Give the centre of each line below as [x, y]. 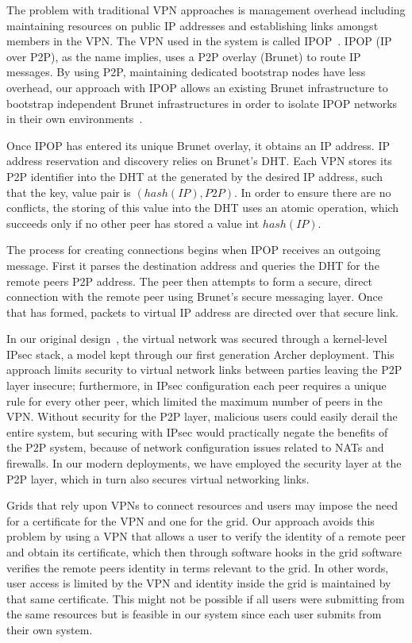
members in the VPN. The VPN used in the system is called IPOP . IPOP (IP [199, 41]
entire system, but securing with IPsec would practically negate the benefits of [197, 431]
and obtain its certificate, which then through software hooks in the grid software [204, 552]
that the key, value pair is [69, 192]
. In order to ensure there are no [313, 192]
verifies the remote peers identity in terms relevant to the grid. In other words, [198, 567]
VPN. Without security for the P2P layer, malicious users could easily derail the [202, 416]
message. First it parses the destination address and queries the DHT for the [193, 265]
